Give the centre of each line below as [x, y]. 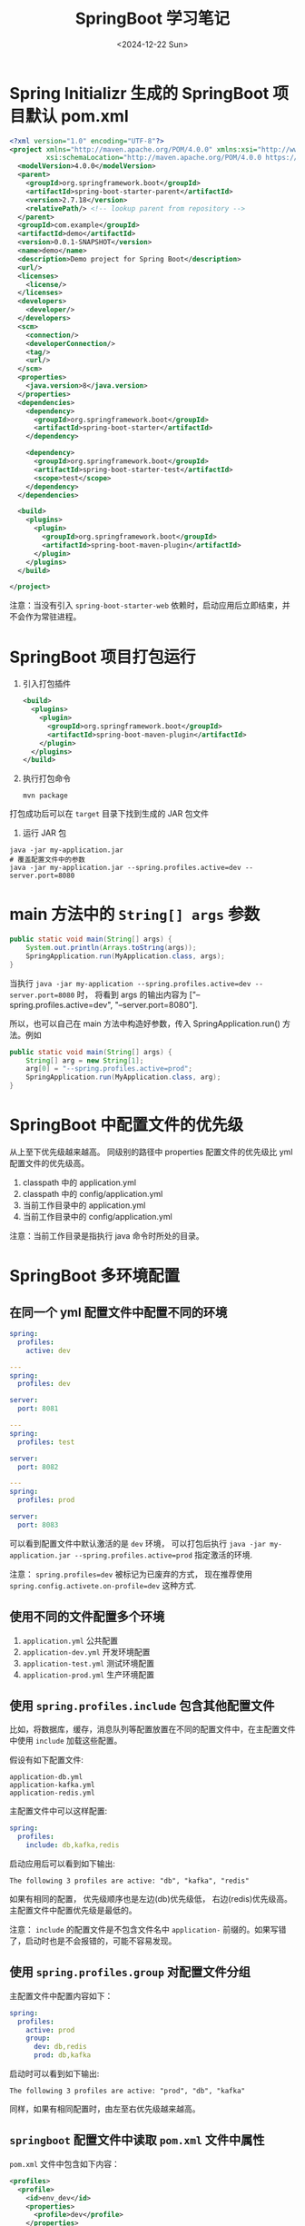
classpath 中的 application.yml [79, 1182]
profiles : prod [46, 1500]
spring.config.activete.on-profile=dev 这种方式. [103, 1585]
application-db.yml [46, 1777]
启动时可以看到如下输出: [54, 2074]
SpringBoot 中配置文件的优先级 [126, 1125]
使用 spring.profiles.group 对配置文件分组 [130, 1972]
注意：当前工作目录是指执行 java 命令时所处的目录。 [107, 1236]
